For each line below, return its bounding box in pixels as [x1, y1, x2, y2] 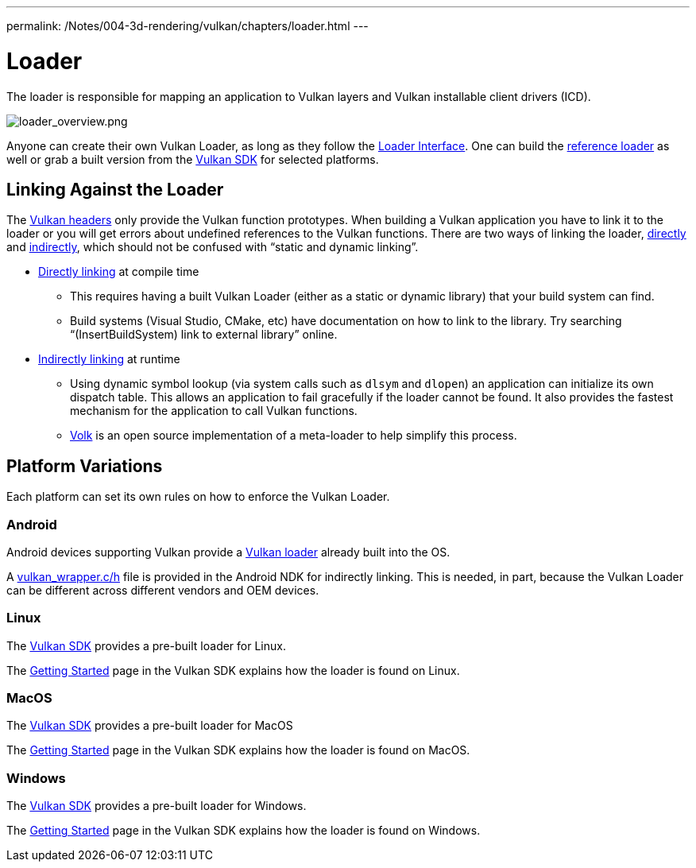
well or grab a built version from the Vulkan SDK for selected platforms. [6, 152, 379, 166]
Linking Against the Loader [6, 179, 224, 200]
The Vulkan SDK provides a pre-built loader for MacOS [6, 719, 293, 733]
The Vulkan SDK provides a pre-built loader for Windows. [6, 799, 307, 813]
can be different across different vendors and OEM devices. [6, 583, 319, 597]
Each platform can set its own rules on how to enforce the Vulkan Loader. [6, 490, 390, 504]
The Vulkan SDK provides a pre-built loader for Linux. [6, 638, 286, 653]
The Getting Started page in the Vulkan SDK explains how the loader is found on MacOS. [6, 743, 470, 758]
